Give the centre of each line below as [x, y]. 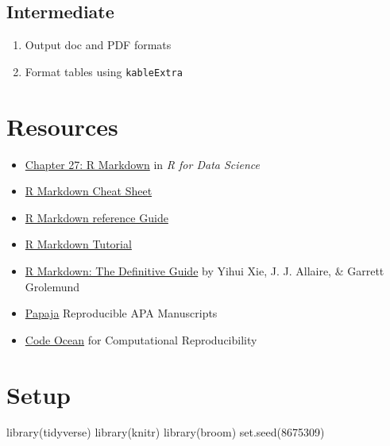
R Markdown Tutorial [78, 244]
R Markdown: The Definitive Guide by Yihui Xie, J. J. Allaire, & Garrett [205, 270]
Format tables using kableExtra [104, 71]
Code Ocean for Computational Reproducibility [141, 339]
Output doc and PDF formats [98, 45]
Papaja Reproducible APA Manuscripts [121, 313]
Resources [62, 126]
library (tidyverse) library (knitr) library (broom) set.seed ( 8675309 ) [166, 432]
